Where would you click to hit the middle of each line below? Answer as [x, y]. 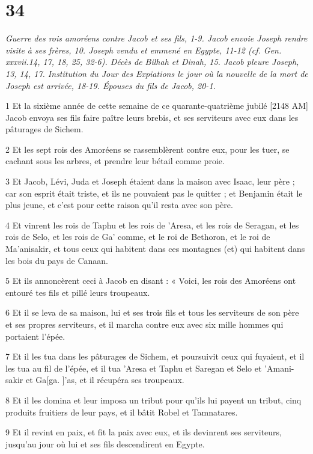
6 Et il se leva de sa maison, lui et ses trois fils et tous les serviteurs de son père [152, 312]
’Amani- [279, 368]
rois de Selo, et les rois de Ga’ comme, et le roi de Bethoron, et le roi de [138, 237]
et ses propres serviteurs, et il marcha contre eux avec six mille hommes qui [144, 324]
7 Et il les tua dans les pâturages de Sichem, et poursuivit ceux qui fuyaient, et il [155, 356]
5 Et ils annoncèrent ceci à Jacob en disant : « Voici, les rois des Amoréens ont [151, 281]
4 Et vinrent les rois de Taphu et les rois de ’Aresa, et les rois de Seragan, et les [152, 225]
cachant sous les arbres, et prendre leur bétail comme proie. [115, 161]
